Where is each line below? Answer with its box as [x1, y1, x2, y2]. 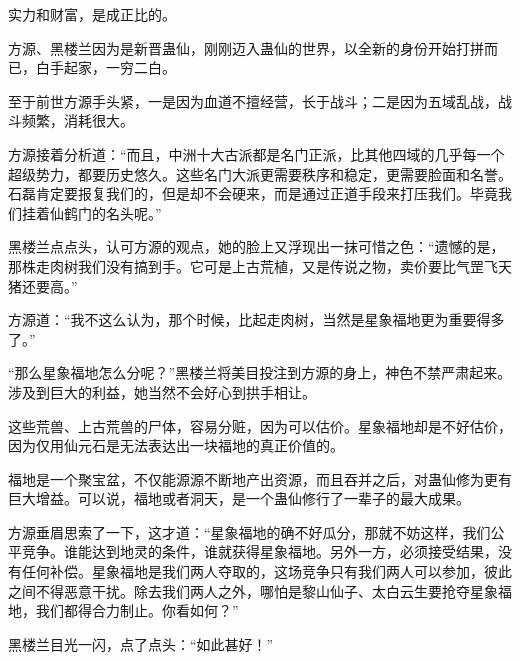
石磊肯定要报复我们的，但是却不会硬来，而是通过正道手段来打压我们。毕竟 [8, 183, 498, 204]
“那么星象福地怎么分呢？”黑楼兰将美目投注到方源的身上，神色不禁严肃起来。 [8, 362, 512, 383]
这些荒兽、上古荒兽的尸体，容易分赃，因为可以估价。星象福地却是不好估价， [8, 415, 512, 436]
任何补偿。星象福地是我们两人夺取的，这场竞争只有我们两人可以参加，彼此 [21, 561, 512, 582]
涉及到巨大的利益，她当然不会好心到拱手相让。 [8, 381, 316, 402]
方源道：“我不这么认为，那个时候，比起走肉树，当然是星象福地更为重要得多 [8, 309, 505, 330]
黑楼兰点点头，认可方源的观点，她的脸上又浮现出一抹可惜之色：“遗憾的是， [8, 236, 505, 257]
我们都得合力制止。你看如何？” [35, 600, 239, 621]
